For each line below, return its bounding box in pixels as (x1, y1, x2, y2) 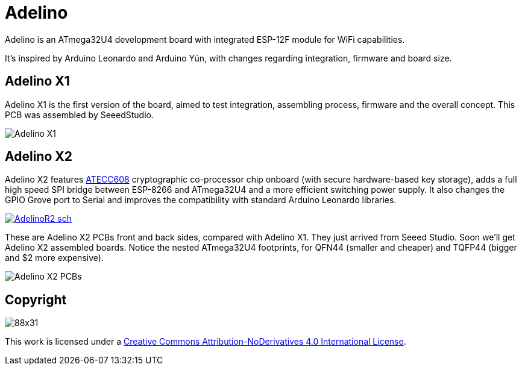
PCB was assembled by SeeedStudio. (5, 109, 154, 120)
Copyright (5, 292, 67, 307)
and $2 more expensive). (5, 252, 104, 263)
